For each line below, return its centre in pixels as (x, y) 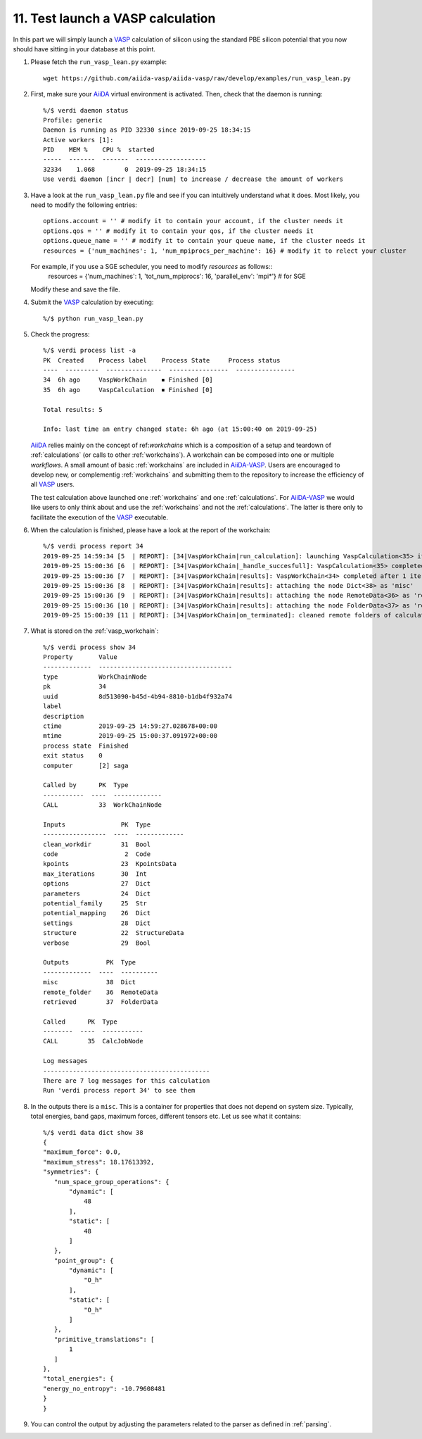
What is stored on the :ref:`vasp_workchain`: (95, 631)
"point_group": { (84, 1261)
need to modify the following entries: (84, 205)
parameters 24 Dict (97, 893)
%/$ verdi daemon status (86, 110)
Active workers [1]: (78, 140)
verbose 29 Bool (97, 943)
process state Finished (86, 746)
